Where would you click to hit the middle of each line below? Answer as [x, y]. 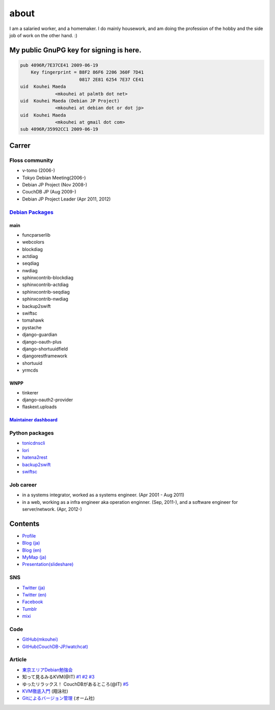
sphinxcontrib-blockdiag [48, 278]
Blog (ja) [31, 543]
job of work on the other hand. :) [43, 35]
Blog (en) [32, 550]
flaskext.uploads [39, 407]
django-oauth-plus [42, 342]
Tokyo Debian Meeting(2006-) [54, 178]
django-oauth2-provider [48, 400]
